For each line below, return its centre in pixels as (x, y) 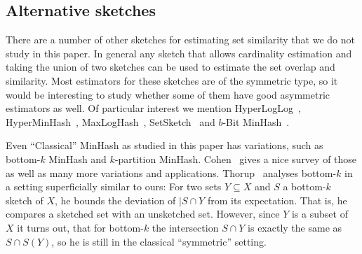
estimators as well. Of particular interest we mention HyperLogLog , (153, 108)
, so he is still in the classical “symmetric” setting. (159, 241)
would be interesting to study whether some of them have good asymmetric (168, 94)
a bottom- (304, 186)
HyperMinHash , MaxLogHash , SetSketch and (110, 121)
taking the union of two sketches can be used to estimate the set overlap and (170, 67)
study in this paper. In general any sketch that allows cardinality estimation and (179, 53)
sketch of (25, 200)
